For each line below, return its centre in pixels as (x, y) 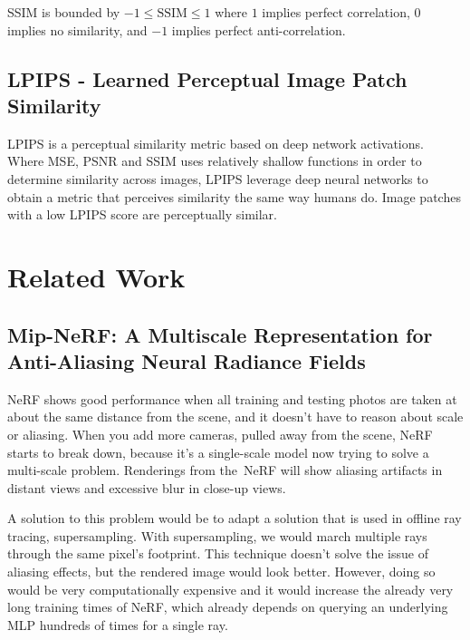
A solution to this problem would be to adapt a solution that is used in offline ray (235, 518)
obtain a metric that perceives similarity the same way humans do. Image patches (234, 196)
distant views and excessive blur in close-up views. (147, 487)
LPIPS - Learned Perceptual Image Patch (207, 78)
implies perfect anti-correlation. (259, 29)
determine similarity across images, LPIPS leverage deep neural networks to (218, 178)
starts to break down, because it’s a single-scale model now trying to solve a (218, 452)
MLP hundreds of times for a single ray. (118, 624)
